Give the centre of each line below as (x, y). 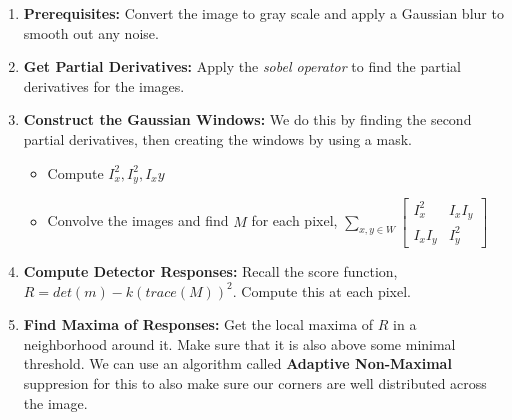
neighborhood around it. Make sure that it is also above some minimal (239, 343)
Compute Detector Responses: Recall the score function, (210, 270)
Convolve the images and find (138, 220)
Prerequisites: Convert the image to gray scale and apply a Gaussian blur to (263, 13)
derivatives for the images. (104, 85)
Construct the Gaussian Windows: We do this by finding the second (247, 119)
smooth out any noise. (91, 32)
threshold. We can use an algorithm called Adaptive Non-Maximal (237, 363)
